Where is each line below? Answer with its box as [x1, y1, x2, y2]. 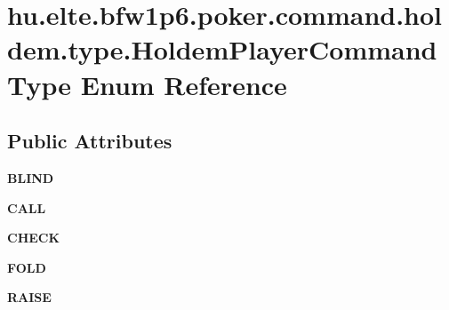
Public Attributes [7, 127, 172, 155]
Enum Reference [80, 66, 287, 102]
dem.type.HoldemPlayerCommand [7, 31, 437, 68]
